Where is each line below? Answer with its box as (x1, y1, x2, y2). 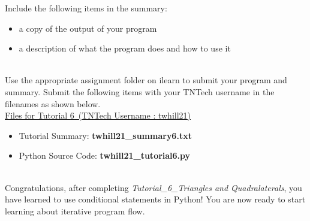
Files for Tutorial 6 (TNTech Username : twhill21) (5, 109, 191, 122)
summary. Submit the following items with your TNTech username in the (5, 85, 275, 98)
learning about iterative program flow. (5, 204, 145, 217)
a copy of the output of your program (19, 22, 157, 34)
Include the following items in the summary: (5, 2, 167, 14)
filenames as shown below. (5, 97, 101, 110)
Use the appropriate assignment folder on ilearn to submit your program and (5, 74, 287, 86)
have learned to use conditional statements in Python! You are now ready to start (5, 193, 306, 205)
